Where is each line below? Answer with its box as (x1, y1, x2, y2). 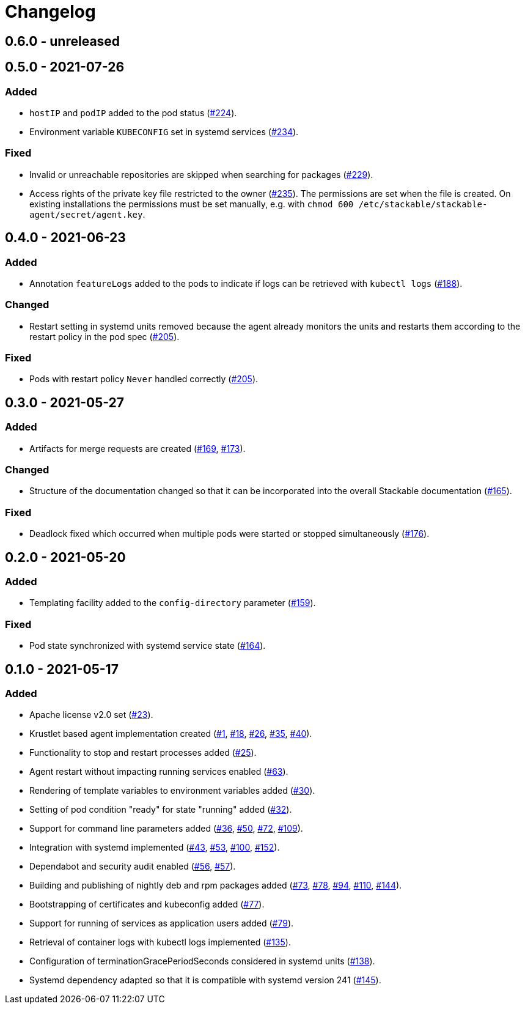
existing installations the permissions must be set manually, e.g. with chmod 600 (29, 198, 354, 209)
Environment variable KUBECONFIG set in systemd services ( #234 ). (29, 126, 299, 137)
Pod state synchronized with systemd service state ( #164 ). (29, 640, 266, 651)
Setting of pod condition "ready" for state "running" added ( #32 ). (29, 804, 292, 815)
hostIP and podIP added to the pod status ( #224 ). (29, 107, 237, 118)
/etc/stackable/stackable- (358, 199, 488, 209)
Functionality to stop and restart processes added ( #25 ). (29, 747, 257, 758)
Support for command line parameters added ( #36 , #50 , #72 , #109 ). (29, 823, 303, 834)
